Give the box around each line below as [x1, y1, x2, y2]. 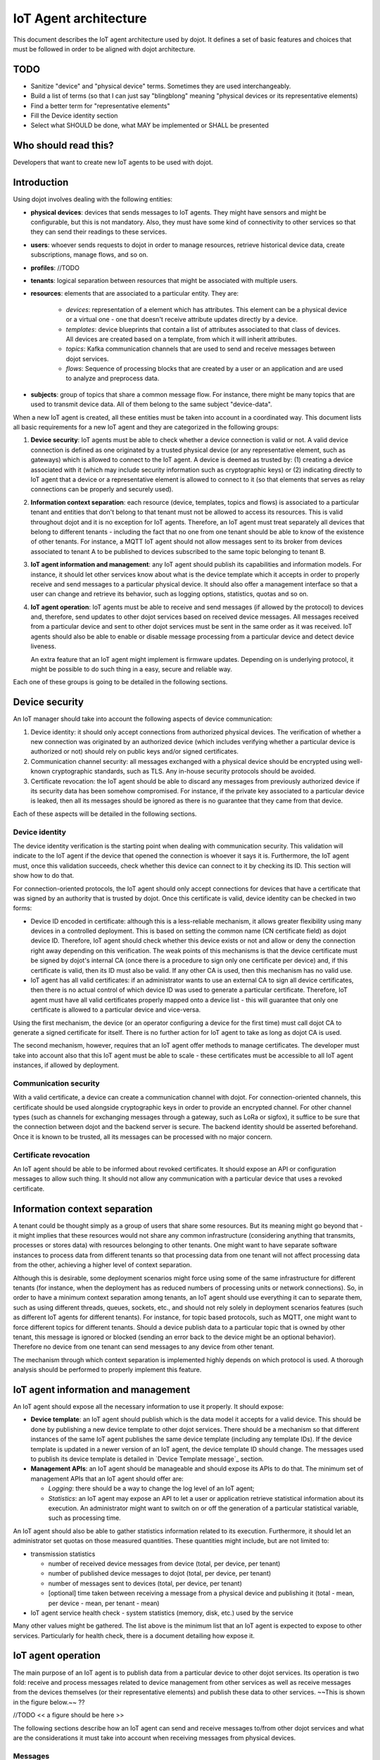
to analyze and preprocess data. [65, 374, 160, 383]
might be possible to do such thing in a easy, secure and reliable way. [30, 665, 232, 674]
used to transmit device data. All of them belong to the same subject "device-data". [30, 400, 272, 408]
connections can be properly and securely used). [30, 485, 174, 494]
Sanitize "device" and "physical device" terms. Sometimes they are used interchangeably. [30, 82, 291, 90]
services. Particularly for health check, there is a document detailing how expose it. [13, 1631, 255, 1640]
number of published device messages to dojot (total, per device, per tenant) [48, 1569, 272, 1578]
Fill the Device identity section [30, 111, 118, 120]
